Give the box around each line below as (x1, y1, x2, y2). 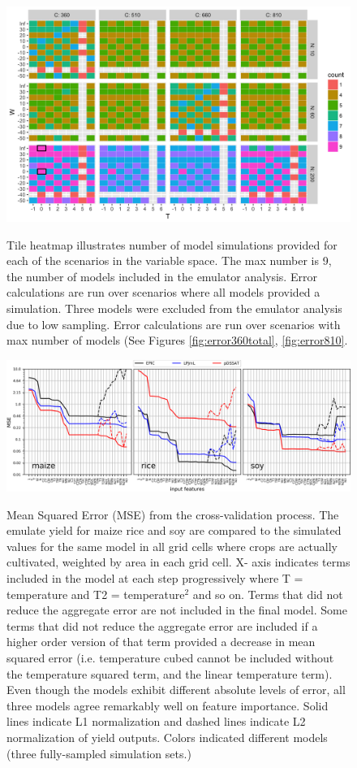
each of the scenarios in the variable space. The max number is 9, (6, 252, 332, 269)
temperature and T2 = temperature (6, 585, 185, 602)
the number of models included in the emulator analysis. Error (6, 267, 317, 284)
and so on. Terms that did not (192, 585, 343, 602)
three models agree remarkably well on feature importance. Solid (6, 696, 329, 714)
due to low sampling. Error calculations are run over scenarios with (6, 315, 341, 332)
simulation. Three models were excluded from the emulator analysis (6, 299, 342, 316)
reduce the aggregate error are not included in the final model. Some (6, 601, 347, 618)
